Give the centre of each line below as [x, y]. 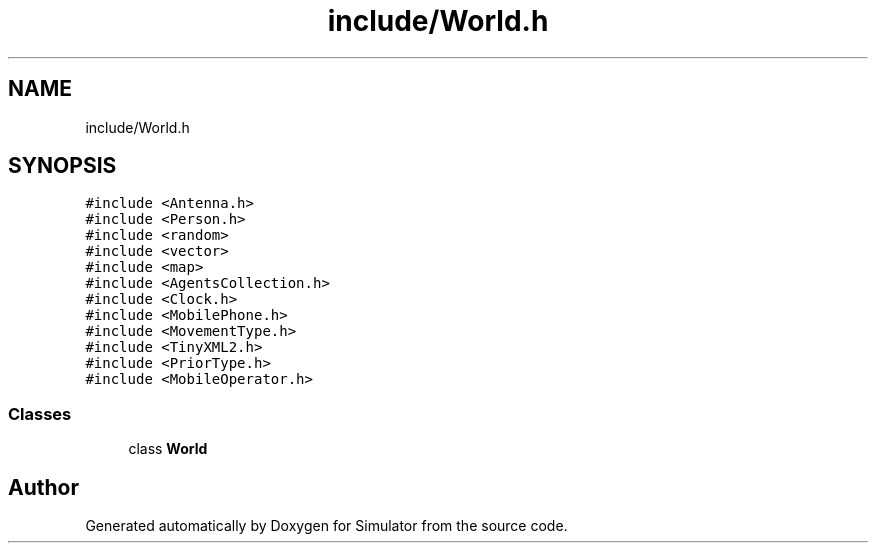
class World [168, 449]
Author [43, 487]
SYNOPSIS [62, 166]
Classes [40, 413]
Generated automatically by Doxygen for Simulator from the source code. [326, 526]
